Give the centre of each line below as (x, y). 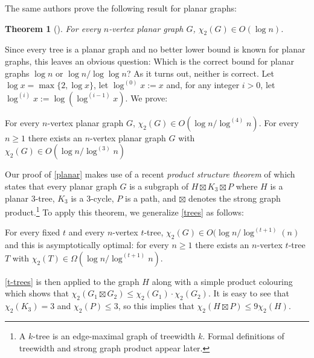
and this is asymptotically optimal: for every (87, 245)
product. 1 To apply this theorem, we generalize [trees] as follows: (124, 211)
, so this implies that (156, 306)
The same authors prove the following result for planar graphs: (121, 8)
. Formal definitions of (243, 335)
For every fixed (33, 232)
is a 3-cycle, (92, 198)
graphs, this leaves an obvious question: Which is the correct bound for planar (150, 61)
